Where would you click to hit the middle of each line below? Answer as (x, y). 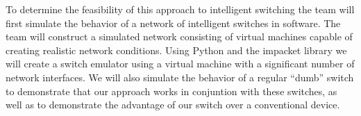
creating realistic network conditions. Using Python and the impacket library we (176, 50)
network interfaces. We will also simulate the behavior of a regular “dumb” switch (180, 77)
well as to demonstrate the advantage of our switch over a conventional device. (173, 105)
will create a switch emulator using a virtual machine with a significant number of (180, 64)
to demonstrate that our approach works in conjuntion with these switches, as (171, 91)
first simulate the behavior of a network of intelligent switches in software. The (173, 23)
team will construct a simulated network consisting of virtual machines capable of (179, 36)
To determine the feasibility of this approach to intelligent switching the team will (180, 9)
